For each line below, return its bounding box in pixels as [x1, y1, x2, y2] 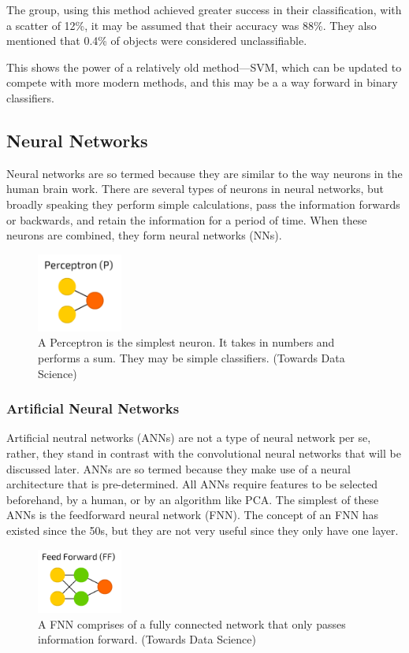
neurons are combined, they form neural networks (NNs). [6, 227, 282, 243]
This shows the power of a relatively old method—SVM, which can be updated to [6, 58, 402, 75]
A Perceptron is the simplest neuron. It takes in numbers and [38, 334, 335, 351]
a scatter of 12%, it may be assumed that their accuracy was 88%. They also [6, 17, 377, 33]
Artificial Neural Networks [6, 399, 180, 418]
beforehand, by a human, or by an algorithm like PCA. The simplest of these [6, 491, 379, 507]
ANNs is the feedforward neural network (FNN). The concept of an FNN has [6, 506, 379, 523]
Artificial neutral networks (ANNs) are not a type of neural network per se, [6, 429, 371, 446]
